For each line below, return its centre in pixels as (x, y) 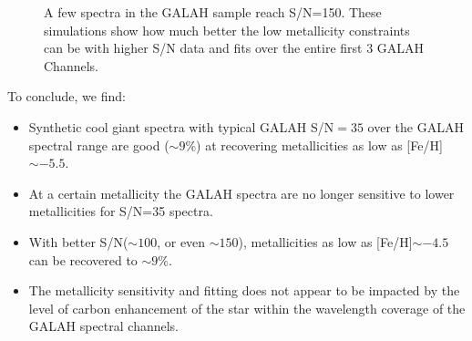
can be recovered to (83, 259)
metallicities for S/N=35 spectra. (121, 211)
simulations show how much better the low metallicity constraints (227, 30)
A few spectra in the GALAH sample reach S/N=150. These (213, 12)
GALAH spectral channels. (104, 326)
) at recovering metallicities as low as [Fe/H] (319, 145)
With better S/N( (78, 241)
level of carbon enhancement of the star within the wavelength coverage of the (247, 308)
